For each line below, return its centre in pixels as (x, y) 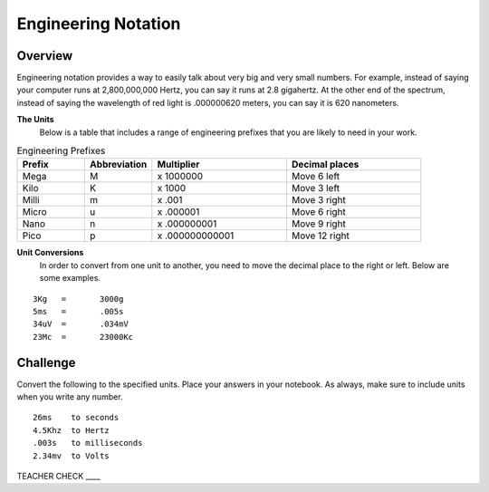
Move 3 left (315, 188)
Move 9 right (318, 224)
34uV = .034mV (81, 324)
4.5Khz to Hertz (71, 430)
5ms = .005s (78, 311)
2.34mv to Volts (71, 456)
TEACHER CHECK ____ (58, 476)
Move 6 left (316, 177)
